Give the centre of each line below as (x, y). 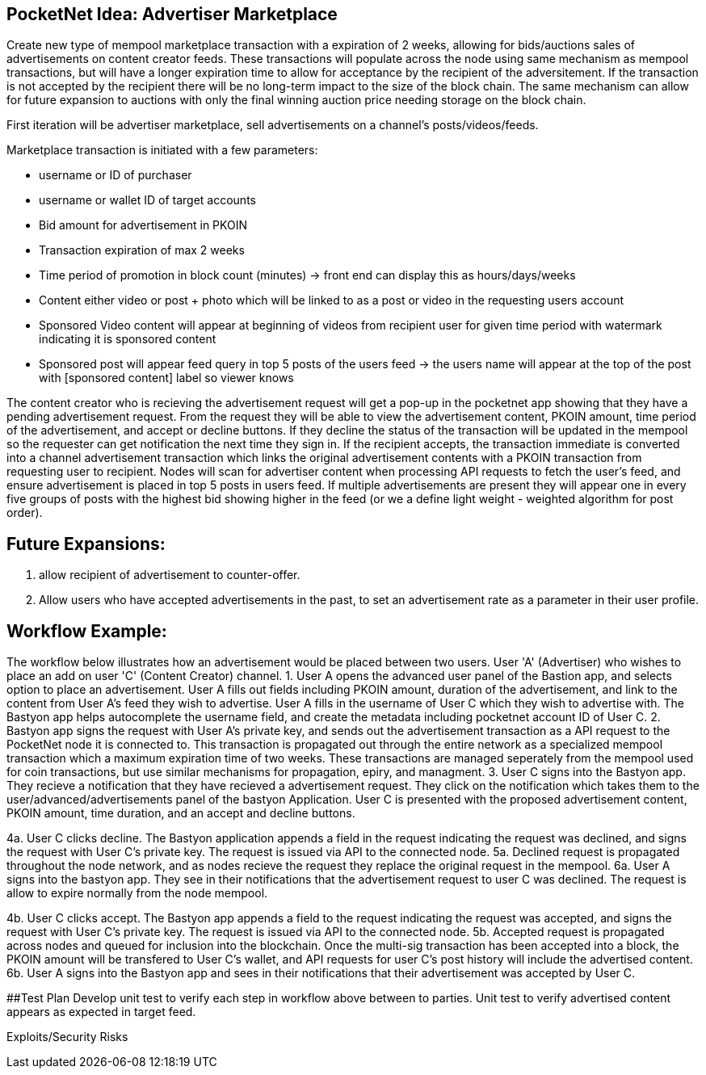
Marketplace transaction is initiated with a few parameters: (162, 150)
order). (25, 513)
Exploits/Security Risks (67, 1037)
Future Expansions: (86, 544)
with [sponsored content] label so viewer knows (166, 378)
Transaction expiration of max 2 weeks (142, 250)
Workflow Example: (87, 631)
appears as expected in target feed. (101, 1012)
